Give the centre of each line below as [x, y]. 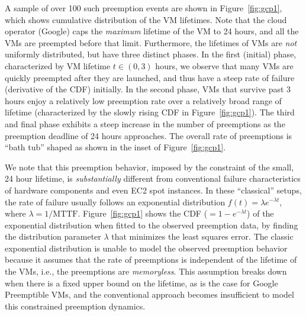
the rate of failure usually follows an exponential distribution [115, 201]
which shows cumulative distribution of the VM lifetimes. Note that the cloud [146, 19]
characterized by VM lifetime [58, 65]
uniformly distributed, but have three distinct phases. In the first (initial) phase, [151, 54]
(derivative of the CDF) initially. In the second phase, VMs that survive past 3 [148, 89]
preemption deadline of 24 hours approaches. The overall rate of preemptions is [149, 135]
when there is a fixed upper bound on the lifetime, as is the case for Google [141, 283]
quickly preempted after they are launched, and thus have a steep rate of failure [150, 77]
